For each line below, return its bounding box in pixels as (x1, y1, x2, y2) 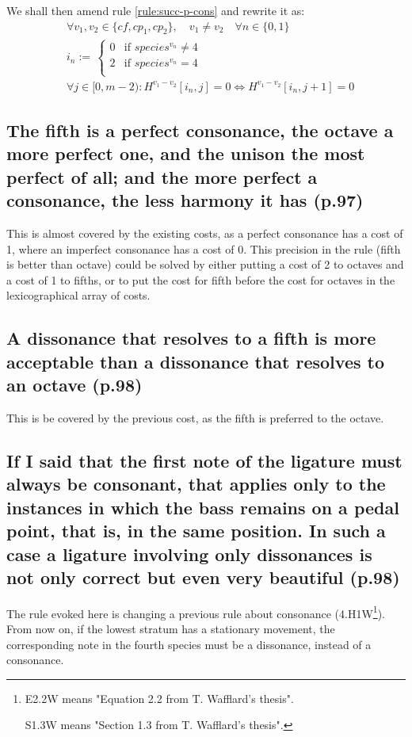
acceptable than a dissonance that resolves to (6, 349, 384, 373)
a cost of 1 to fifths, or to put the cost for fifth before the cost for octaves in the (6, 271, 395, 288)
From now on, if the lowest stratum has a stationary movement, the (6, 621, 335, 636)
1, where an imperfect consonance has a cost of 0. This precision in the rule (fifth (6, 240, 401, 257)
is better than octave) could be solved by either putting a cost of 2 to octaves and (6, 256, 404, 273)
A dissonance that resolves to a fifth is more (6, 326, 376, 350)
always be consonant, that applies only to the (6, 472, 386, 496)
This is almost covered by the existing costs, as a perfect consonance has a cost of (6, 225, 403, 242)
